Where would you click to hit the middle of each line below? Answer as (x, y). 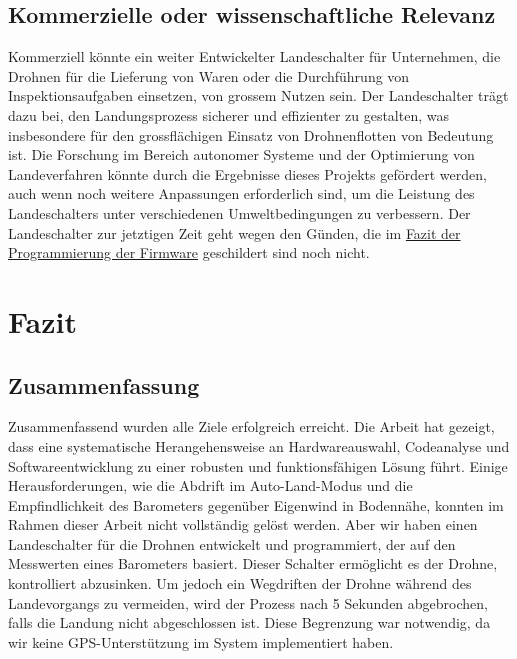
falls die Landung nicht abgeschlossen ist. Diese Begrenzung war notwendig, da (249, 622)
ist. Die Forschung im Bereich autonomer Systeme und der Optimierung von (241, 154)
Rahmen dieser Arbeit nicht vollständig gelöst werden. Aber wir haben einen (243, 524)
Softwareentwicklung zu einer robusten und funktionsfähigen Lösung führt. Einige (258, 465)
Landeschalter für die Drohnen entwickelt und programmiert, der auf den (232, 543)
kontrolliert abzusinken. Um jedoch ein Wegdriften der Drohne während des (240, 583)
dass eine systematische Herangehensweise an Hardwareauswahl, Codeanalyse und (259, 445)
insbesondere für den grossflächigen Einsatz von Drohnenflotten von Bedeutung (251, 134)
